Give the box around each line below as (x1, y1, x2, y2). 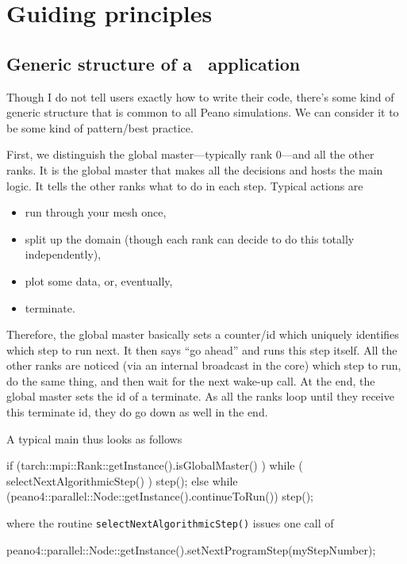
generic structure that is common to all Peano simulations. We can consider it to (6, 104, 399, 121)
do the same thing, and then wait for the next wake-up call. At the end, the (6, 372, 375, 389)
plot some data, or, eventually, (25, 272, 173, 289)
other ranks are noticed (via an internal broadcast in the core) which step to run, (6, 357, 401, 374)
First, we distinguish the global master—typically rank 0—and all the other (6, 146, 374, 163)
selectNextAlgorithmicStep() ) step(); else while (6, 472, 238, 489)
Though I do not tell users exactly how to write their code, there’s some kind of (6, 88, 394, 105)
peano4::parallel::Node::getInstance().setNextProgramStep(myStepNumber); (6, 541, 376, 558)
